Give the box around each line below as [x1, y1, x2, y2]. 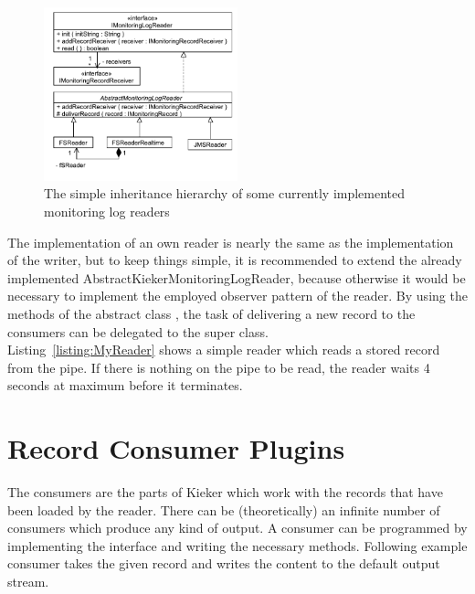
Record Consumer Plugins [7, 430, 345, 467]
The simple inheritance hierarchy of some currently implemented [44, 184, 406, 203]
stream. [7, 572, 49, 591]
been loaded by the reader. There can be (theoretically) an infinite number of [7, 500, 440, 519]
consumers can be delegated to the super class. [7, 322, 269, 341]
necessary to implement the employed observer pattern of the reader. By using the [7, 286, 468, 305]
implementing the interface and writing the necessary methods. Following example [7, 536, 468, 555]
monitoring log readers [44, 201, 170, 220]
